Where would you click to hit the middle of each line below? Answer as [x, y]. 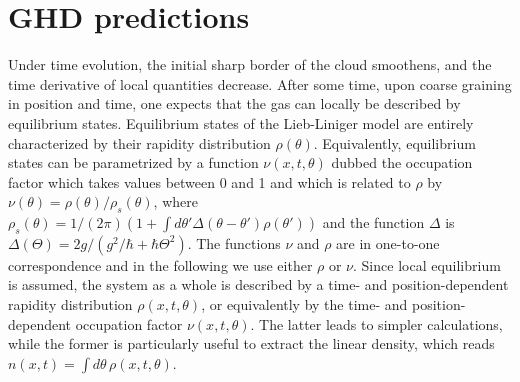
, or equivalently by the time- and [304, 304]
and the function [373, 222]
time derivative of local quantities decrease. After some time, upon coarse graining [260, 83]
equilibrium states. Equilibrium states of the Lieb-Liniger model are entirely [241, 122]
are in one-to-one [388, 242]
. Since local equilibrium [427, 264]
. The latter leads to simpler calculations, [376, 323]
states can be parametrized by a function [133, 162]
